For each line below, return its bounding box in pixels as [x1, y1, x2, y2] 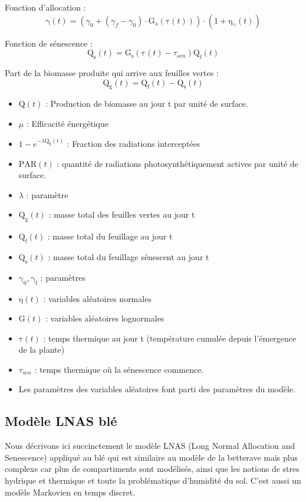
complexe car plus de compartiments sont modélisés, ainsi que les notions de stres [5, 462, 300, 475]
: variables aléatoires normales [43, 292, 152, 304]
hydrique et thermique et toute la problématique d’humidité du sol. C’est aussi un [5, 474, 301, 487]
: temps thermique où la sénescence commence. [34, 363, 204, 375]
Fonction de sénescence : [5, 37, 93, 49]
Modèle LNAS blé [5, 412, 117, 430]
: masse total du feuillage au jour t [47, 230, 173, 242]
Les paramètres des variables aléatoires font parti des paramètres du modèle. [18, 383, 295, 395]
